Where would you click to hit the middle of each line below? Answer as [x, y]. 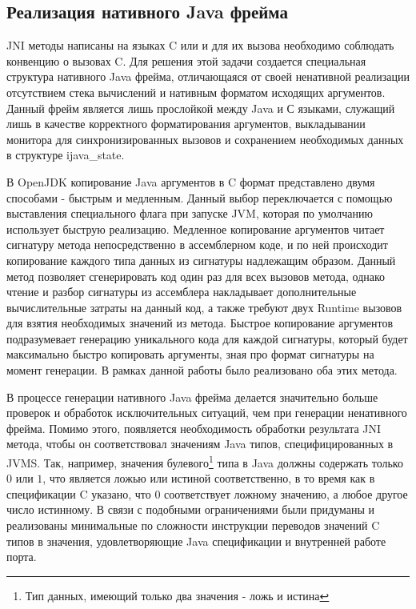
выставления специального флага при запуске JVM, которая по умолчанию [190, 213]
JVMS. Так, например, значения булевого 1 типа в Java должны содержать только [205, 461]
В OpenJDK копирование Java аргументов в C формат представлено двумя [191, 181]
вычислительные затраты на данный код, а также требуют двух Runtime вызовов [204, 307]
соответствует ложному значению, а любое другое [286, 493]
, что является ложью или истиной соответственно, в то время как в [209, 478]
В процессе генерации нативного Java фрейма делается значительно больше [192, 397]
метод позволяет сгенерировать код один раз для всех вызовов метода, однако [196, 276]
